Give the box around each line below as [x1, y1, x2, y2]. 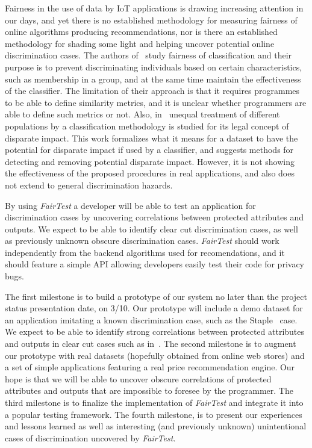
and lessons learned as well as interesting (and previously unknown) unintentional [5, 420, 307, 432]
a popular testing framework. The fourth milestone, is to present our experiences [5, 408, 302, 420]
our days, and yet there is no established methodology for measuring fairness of [5, 13, 298, 26]
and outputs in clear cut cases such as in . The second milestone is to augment [5, 337, 296, 350]
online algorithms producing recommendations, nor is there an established [5, 25, 278, 38]
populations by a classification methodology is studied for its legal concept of [5, 119, 289, 132]
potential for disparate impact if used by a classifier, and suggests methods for [5, 143, 294, 156]
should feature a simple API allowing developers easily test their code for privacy [5, 258, 304, 270]
